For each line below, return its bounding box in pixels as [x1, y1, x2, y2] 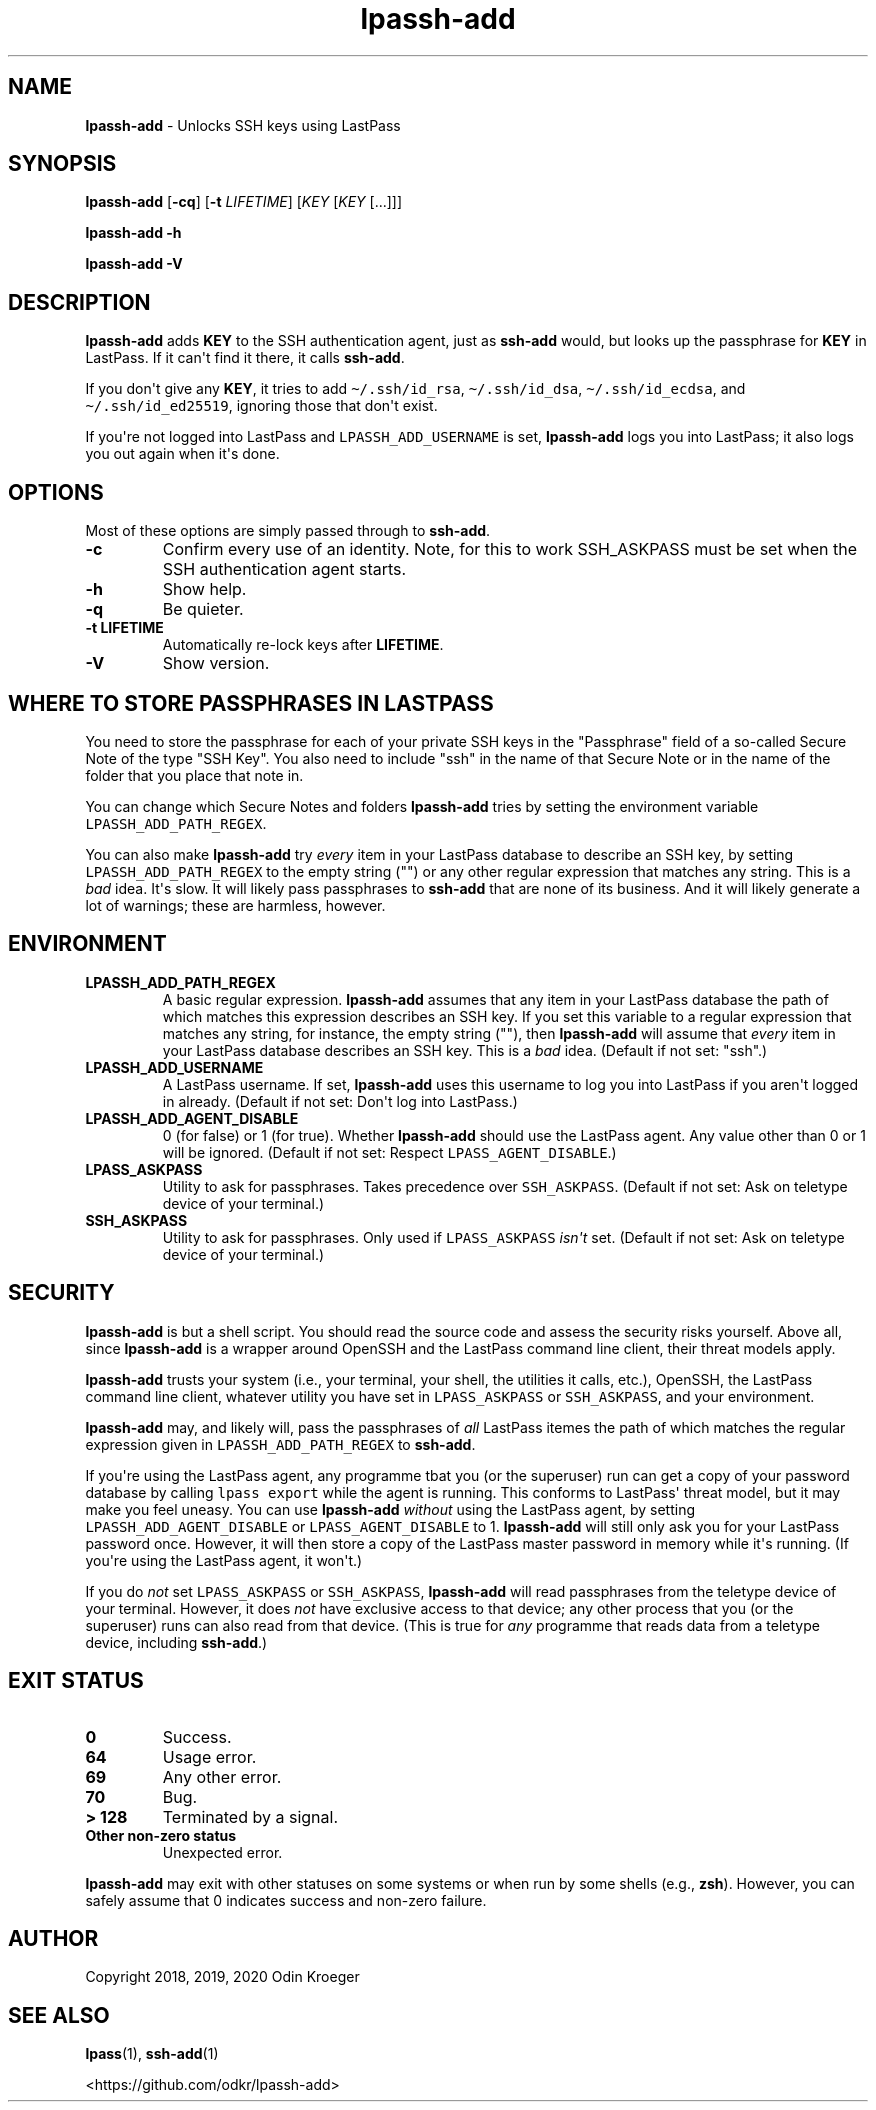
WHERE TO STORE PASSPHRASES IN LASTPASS [8, 690, 494, 716]
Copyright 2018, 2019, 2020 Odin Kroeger [85, 1968, 360, 1986]
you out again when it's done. [85, 445, 280, 463]
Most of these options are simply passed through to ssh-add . [85, 522, 491, 540]
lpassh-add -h [85, 224, 182, 242]
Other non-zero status [85, 1826, 237, 1844]
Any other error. [162, 1766, 282, 1787]
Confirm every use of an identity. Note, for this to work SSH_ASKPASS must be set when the [162, 539, 857, 560]
